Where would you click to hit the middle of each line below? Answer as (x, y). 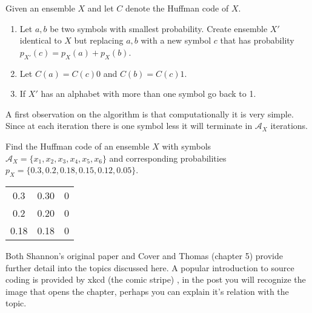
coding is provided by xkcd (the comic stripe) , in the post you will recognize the (156, 279)
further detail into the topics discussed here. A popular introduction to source (150, 267)
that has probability (257, 40)
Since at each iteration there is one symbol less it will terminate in (129, 126)
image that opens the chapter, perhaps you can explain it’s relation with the (147, 291)
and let (101, 8)
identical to (41, 40)
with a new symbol (176, 40)
